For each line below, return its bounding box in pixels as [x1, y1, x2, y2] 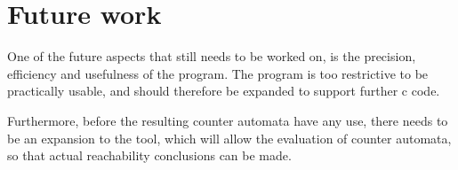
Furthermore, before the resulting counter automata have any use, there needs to [7, 111, 448, 129]
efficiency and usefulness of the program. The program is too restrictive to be [7, 64, 429, 82]
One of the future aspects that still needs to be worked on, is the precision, [7, 47, 416, 66]
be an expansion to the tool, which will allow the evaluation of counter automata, [7, 128, 452, 147]
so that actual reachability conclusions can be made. [7, 146, 292, 165]
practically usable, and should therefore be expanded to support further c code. [7, 81, 440, 100]
